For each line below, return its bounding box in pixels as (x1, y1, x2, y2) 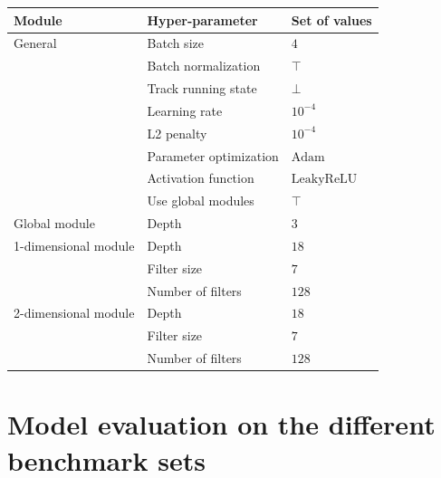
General (14, 33, 57, 53)
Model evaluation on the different (7, 406, 436, 443)
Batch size (147, 33, 204, 53)
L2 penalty (147, 123, 207, 142)
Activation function (147, 168, 254, 187)
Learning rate (147, 100, 223, 119)
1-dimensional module (14, 235, 135, 254)
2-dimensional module (14, 303, 135, 322)
